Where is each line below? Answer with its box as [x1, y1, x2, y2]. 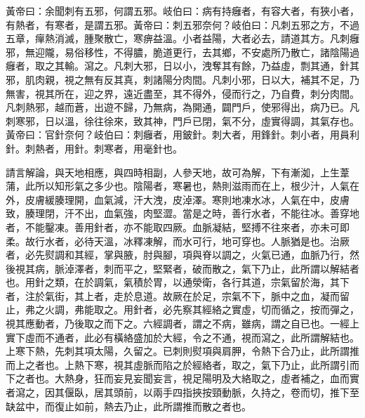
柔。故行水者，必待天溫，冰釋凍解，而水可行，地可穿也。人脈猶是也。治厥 [6, 233, 350, 248]
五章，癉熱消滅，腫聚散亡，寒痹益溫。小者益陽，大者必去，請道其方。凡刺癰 [6, 31, 359, 46]
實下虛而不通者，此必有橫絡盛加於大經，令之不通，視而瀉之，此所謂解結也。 [6, 329, 359, 344]
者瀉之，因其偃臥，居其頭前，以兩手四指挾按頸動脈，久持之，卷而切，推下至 [6, 385, 359, 400]
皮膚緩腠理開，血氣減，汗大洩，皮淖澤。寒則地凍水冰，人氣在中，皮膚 [25, 192, 350, 207]
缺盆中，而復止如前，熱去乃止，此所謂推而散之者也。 [6, 398, 251, 413]
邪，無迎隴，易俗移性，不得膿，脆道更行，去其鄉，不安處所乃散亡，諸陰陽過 [6, 44, 359, 59]
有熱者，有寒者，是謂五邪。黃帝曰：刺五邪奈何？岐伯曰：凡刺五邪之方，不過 [6, 17, 359, 32]
